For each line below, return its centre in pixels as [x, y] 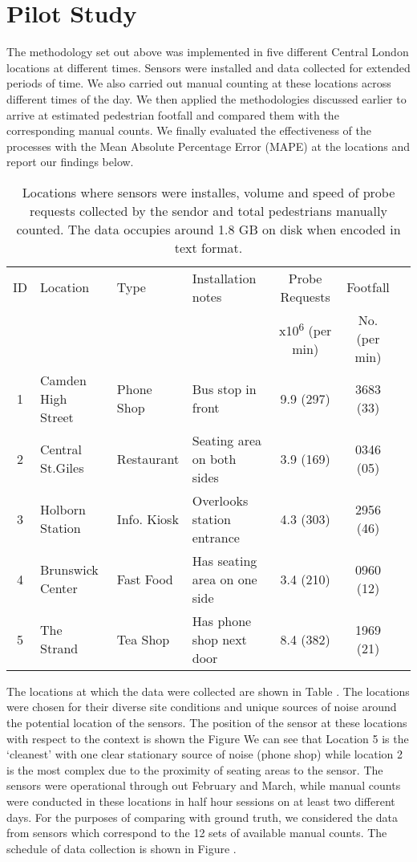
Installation [224, 278]
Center [59, 588]
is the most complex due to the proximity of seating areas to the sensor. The [195, 769]
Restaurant [148, 458]
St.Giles [62, 468]
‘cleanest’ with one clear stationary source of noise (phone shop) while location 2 [204, 754]
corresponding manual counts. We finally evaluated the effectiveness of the [189, 130]
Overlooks [220, 500]
